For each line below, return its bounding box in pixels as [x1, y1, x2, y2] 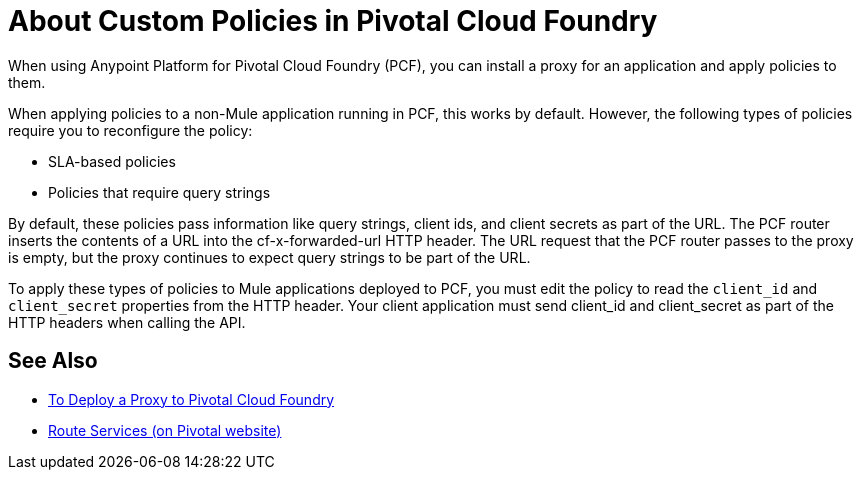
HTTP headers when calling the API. [8, 313, 246, 331]
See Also [8, 348, 98, 374]
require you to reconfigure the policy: [8, 121, 253, 139]
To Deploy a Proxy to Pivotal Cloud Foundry [48, 390, 335, 408]
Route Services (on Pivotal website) [48, 421, 282, 439]
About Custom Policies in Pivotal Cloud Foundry [8, 4, 658, 38]
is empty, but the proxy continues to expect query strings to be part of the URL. [8, 248, 531, 266]
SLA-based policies [48, 152, 176, 170]
